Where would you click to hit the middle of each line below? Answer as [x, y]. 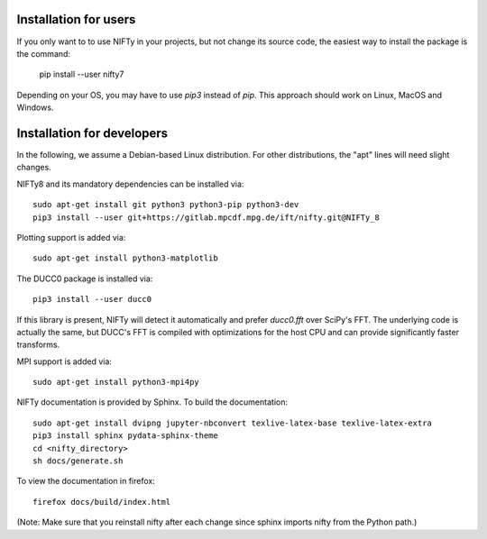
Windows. [35, 107]
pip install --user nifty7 [82, 74]
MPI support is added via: [64, 361]
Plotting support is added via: [71, 237]
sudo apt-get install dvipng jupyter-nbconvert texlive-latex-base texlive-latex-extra [233, 423]
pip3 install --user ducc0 [92, 299]
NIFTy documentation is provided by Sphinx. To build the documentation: [152, 402]
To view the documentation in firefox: [86, 481]
